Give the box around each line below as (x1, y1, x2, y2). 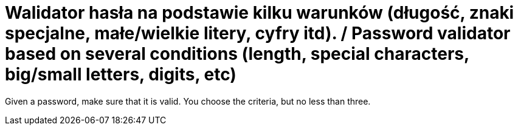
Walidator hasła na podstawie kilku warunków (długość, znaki (5, 2, 514, 23)
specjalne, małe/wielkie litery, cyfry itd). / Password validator (5, 23, 511, 44)
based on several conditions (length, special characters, (5, 44, 469, 64)
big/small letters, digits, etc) (5, 64, 237, 85)
